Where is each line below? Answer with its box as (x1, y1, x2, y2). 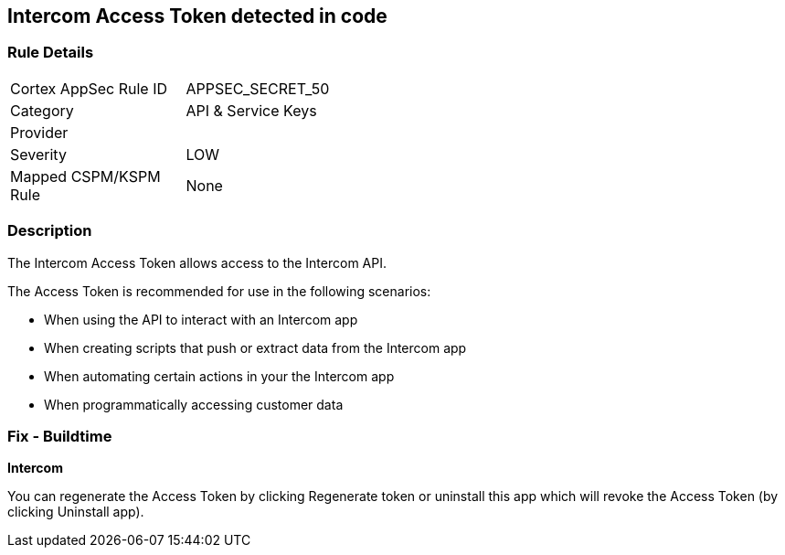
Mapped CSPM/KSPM (10, 166, 161, 186)
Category (10, 101, 74, 120)
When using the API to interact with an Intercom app (44, 311, 358, 327)
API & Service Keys (186, 101, 317, 120)
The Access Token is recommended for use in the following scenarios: (7, 283, 431, 299)
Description (7, 221, 92, 240)
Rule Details (7, 43, 94, 62)
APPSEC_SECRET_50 (186, 79, 330, 98)
